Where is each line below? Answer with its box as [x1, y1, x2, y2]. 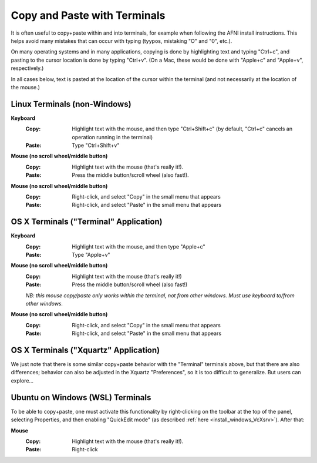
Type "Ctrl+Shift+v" [72, 142, 120, 149]
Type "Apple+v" [72, 251, 111, 258]
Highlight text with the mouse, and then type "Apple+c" [72, 243, 205, 250]
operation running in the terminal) [72, 133, 153, 140]
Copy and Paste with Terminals [11, 9, 166, 22]
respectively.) [11, 65, 44, 72]
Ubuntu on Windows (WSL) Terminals [11, 392, 151, 402]
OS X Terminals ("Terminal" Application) [11, 217, 163, 227]
